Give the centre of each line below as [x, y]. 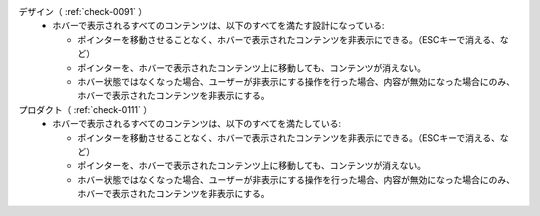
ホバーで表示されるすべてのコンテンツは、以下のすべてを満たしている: [197, 124]
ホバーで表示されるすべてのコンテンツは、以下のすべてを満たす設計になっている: [218, 26]
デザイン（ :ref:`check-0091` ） [83, 11]
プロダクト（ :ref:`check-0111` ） [85, 109]
